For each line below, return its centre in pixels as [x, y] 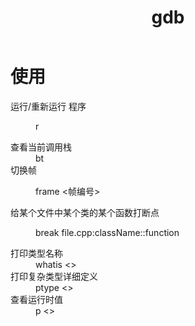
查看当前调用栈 [41, 147]
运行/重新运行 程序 [48, 106]
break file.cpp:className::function [107, 232]
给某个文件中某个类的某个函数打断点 [85, 212]
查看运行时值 [36, 299]
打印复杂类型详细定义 [54, 276]
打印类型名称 [36, 253]
